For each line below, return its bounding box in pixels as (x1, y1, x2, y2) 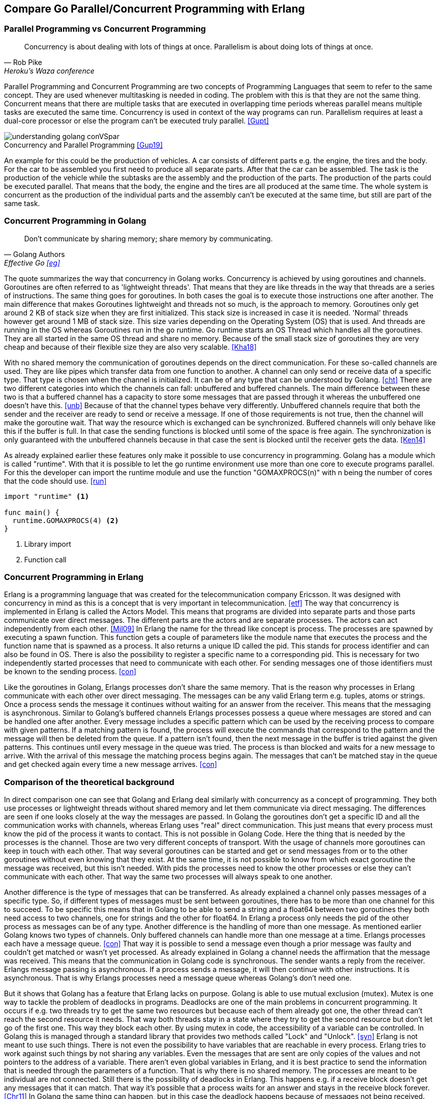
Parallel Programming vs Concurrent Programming (4, 24, 206, 34)
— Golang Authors (4, 249, 65, 258)
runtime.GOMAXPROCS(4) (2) (12, 516, 119, 525)
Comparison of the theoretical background (4, 777, 174, 787)
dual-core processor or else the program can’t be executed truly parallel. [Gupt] (4, 116, 269, 125)
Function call (24, 555, 67, 564)
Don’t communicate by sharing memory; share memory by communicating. (24, 234, 273, 243)
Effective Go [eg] (4, 258, 60, 267)
